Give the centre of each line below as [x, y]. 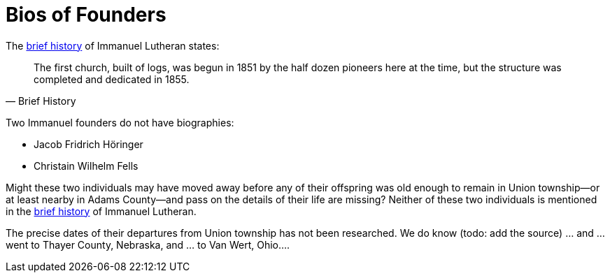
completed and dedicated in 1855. [112, 79]
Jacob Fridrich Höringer [88, 144]
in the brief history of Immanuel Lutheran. [101, 211]
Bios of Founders [86, 15]
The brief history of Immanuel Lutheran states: [113, 45]
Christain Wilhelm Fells [86, 166]
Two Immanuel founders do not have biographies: [120, 122]
